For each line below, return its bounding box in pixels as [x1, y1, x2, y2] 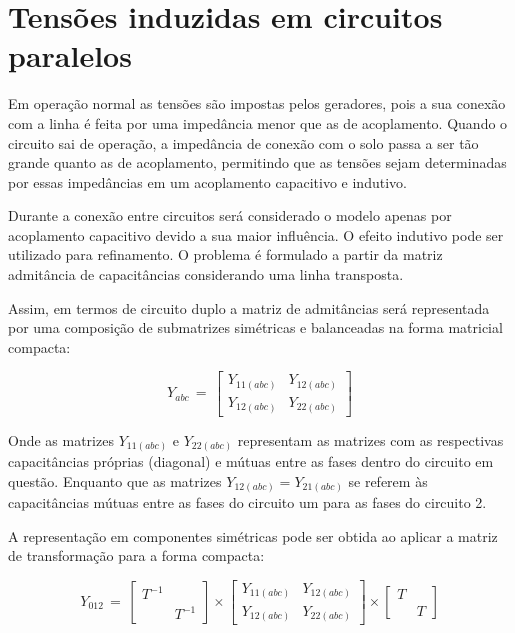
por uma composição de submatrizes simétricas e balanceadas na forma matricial [8, 317, 503, 338]
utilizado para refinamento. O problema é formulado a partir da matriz [8, 244, 443, 265]
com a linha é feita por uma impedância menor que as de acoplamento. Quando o [8, 112, 508, 133]
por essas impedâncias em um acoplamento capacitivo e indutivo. [8, 171, 407, 192]
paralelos [8, 35, 132, 76]
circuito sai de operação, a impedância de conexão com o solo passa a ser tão [8, 132, 479, 153]
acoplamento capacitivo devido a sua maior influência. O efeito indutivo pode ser [8, 224, 504, 245]
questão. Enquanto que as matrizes [8, 470, 222, 491]
